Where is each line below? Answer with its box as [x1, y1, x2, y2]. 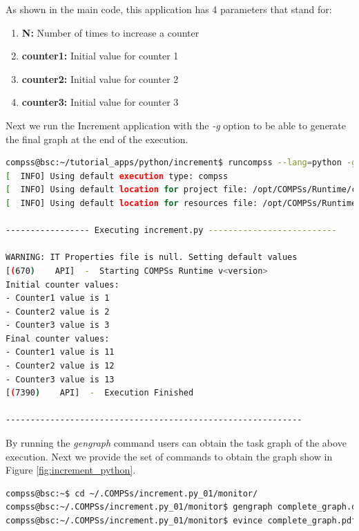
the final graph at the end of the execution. [6, 131, 188, 146]
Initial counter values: [6, 279, 119, 290]
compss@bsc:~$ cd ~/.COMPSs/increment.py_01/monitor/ [6, 488, 258, 499]
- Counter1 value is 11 [6, 347, 115, 357]
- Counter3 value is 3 [6, 320, 110, 330]
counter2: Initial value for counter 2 [21, 71, 179, 86]
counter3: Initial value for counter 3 [21, 95, 179, 109]
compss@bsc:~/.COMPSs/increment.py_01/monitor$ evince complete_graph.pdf [6, 516, 357, 525]
